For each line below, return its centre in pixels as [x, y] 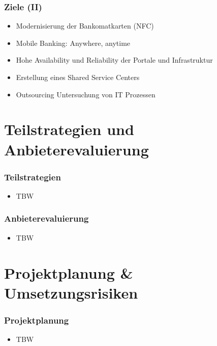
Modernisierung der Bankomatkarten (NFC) [85, 26]
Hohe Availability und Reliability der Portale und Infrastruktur [114, 60]
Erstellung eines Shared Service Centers [78, 77]
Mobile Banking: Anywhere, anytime [73, 43]
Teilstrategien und [69, 129]
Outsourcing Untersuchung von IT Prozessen [86, 94]
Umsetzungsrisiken [71, 292]
